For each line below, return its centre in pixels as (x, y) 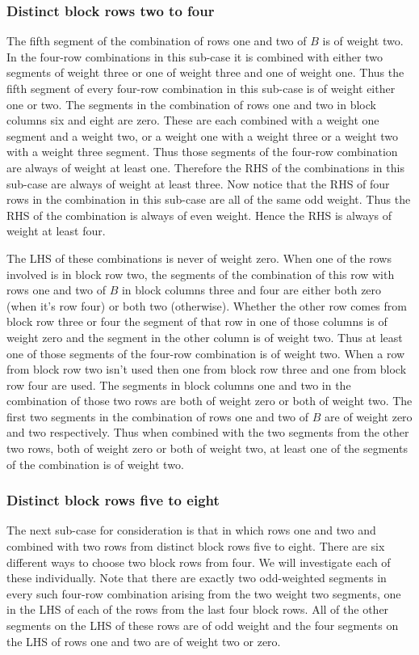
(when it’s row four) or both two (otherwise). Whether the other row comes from (207, 305)
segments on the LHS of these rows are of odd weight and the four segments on (203, 625)
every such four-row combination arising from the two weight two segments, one (204, 593)
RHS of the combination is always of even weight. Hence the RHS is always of (199, 215)
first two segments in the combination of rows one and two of (158, 416)
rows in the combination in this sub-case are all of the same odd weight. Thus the (209, 199)
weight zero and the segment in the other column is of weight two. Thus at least (205, 337)
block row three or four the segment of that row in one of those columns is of (197, 321)
